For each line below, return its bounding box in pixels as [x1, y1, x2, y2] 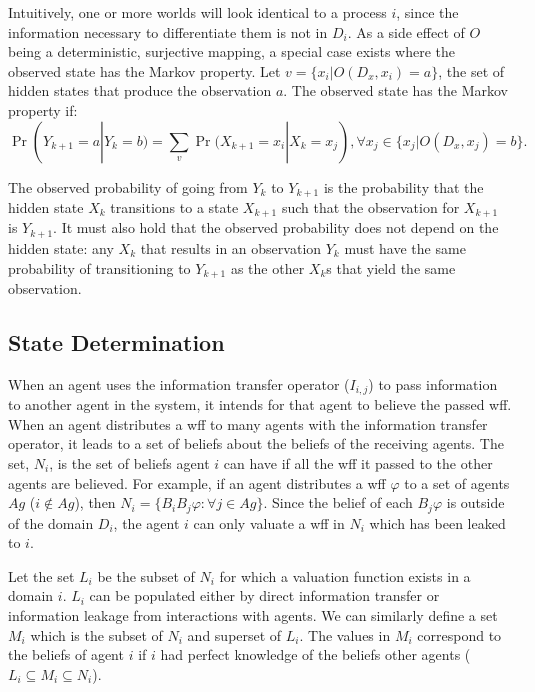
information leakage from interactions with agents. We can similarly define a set [8, 605, 498, 626]
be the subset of [97, 565, 195, 586]
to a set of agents [404, 472, 510, 493]
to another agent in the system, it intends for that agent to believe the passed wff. [8, 394, 512, 415]
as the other [230, 257, 305, 278]
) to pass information [368, 373, 498, 394]
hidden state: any [8, 237, 114, 258]
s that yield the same [326, 257, 456, 278]
